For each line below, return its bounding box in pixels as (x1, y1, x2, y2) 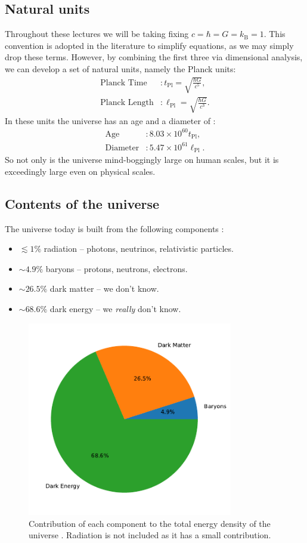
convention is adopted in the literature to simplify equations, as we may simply (5, 39, 294, 51)
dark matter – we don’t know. (49, 282, 159, 295)
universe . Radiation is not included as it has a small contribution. (29, 529, 271, 541)
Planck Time (100, 78, 147, 87)
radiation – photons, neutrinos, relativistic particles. (44, 242, 234, 255)
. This (263, 27, 286, 40)
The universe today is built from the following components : (5, 222, 224, 235)
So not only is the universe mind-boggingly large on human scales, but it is (5, 153, 279, 166)
